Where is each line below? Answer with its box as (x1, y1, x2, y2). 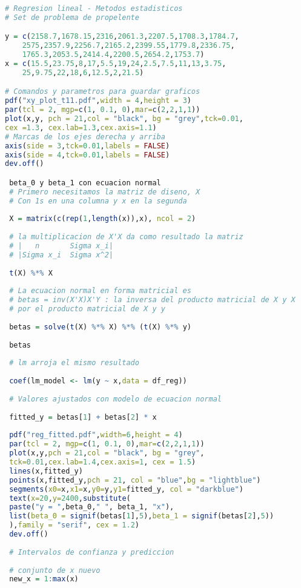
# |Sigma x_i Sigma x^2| (9, 250, 113, 259)
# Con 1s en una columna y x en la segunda (9, 196, 187, 205)
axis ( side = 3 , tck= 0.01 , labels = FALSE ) (5, 141, 170, 150)
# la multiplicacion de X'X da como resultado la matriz (9, 233, 243, 242)
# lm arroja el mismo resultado (9, 358, 139, 368)
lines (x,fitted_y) (9, 466, 83, 475)
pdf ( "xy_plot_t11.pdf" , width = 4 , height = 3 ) (5, 96, 191, 105)
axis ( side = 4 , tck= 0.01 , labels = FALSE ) (5, 150, 170, 159)
